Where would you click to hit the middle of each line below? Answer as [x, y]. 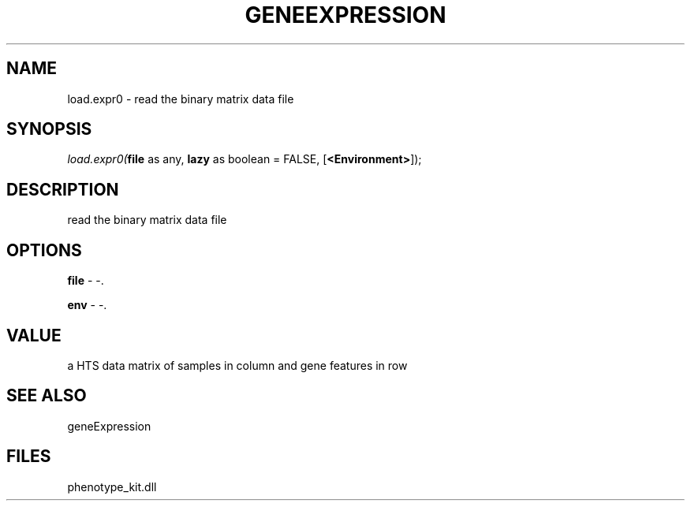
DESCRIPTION [63, 189]
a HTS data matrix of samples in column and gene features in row [237, 365]
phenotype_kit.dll [112, 486]
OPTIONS [44, 250]
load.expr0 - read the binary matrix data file [181, 99]
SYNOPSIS [49, 129]
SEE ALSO [47, 396]
